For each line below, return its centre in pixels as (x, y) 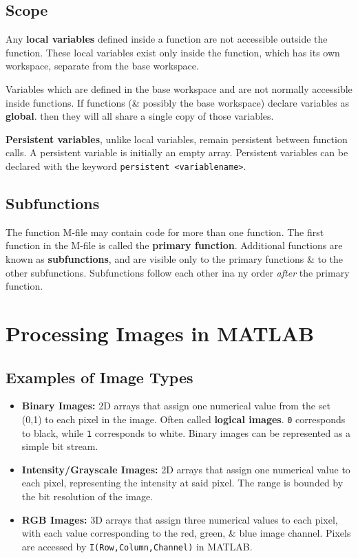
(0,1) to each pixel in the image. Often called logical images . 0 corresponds (183, 419)
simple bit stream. (60, 446)
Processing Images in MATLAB (160, 333)
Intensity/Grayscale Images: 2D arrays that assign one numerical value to (186, 469)
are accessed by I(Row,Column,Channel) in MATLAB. (137, 546)
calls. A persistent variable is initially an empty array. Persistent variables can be (177, 152)
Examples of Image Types (99, 377)
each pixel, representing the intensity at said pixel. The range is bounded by (182, 483)
